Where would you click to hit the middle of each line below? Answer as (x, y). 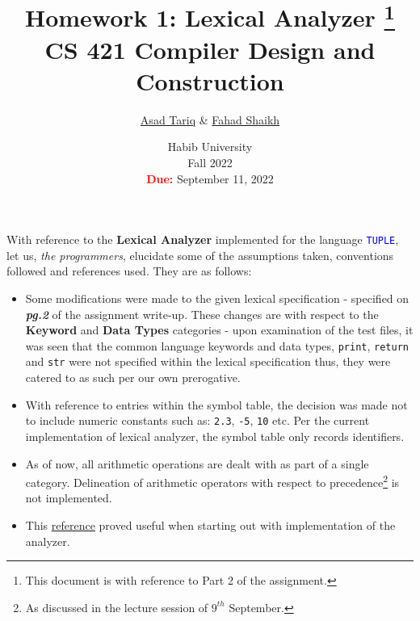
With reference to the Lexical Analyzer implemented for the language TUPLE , (203, 239)
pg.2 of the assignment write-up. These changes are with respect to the (202, 314)
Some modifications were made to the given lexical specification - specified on (217, 298)
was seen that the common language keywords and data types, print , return (217, 345)
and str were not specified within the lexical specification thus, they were (208, 361)
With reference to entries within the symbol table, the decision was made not (216, 404)
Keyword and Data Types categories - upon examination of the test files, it (219, 330)
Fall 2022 (210, 163)
